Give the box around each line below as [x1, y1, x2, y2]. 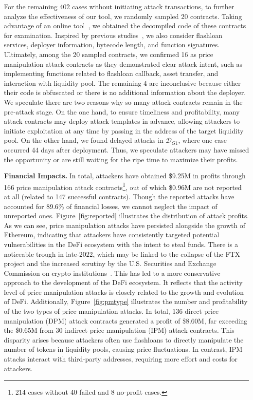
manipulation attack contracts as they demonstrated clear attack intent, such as [4, 58, 243, 69]
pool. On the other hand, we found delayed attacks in [4, 135, 163, 145]
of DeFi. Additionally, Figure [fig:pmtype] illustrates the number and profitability [4, 296, 248, 306]
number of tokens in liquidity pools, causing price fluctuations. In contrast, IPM [4, 344, 243, 354]
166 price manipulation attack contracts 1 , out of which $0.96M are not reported [4, 180, 242, 192]
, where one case [178, 135, 227, 145]
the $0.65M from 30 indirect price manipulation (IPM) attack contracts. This [4, 325, 235, 335]
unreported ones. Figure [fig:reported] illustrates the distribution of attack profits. [4, 210, 249, 221]
